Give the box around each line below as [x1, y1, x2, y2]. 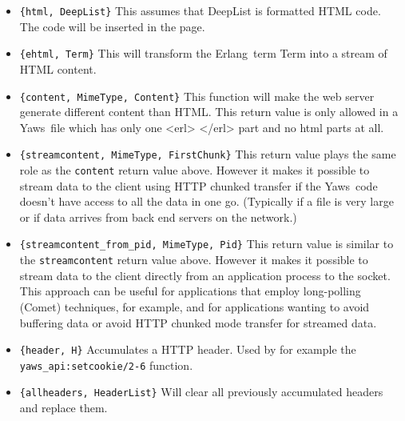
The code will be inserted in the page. [19, 18, 205, 34]
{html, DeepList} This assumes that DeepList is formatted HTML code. [19, 2, 381, 18]
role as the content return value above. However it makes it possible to [19, 162, 370, 178]
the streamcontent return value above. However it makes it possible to [19, 251, 368, 268]
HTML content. [19, 60, 97, 77]
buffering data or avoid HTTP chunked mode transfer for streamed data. [19, 314, 377, 331]
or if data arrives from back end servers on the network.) [19, 208, 297, 225]
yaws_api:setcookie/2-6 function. [19, 356, 193, 373]
